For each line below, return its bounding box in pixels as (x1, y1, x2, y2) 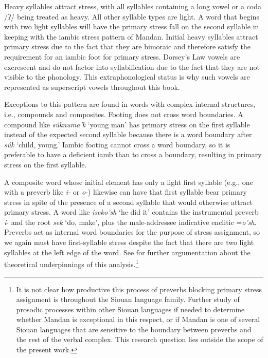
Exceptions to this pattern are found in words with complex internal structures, (4, 99, 256, 109)
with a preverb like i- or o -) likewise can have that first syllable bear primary (4, 186, 247, 197)
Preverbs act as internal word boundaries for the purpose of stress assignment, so (4, 227, 260, 237)
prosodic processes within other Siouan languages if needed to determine (16, 304, 245, 314)
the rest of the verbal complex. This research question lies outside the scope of (16, 334, 263, 345)
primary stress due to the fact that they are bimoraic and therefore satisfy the (4, 41, 251, 52)
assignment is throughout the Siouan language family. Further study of (16, 294, 240, 305)
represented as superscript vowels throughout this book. (4, 81, 180, 92)
